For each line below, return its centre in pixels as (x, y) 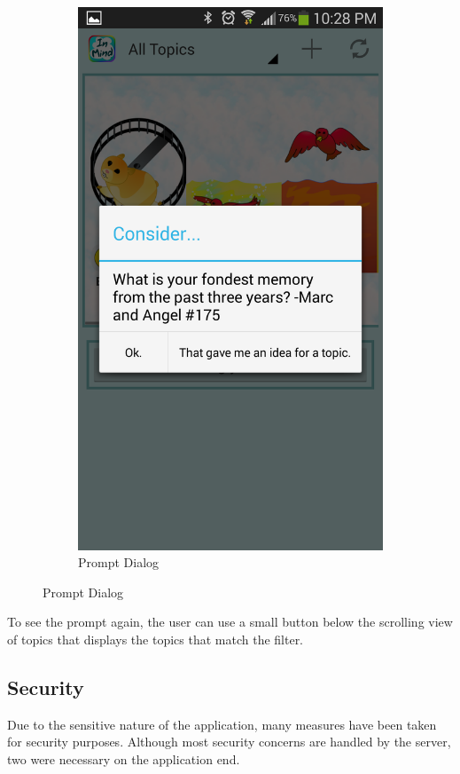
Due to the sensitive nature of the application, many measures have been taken (222, 724)
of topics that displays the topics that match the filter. (156, 639)
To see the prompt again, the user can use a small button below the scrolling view (230, 622)
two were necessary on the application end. (124, 758)
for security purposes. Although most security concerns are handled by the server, (229, 742)
